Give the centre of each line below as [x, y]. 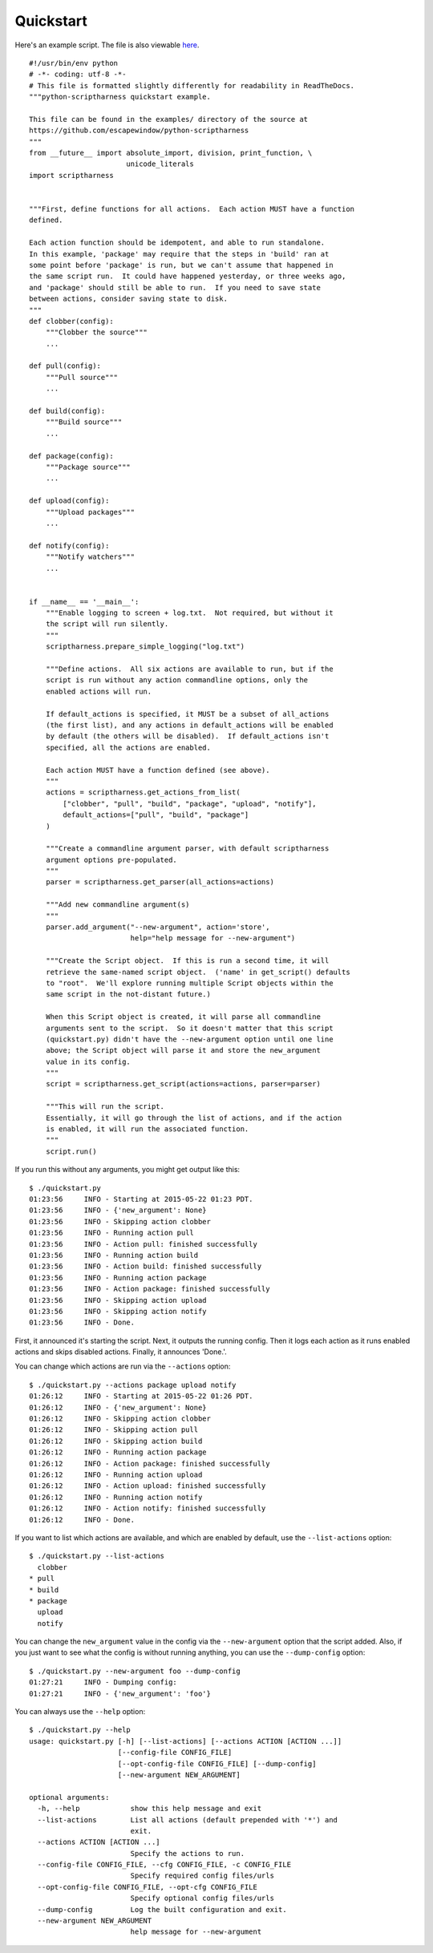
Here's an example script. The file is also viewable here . [107, 45]
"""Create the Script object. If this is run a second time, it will [187, 961]
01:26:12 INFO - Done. [82, 1520]
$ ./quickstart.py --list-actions [97, 1556]
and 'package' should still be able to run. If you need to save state [175, 287]
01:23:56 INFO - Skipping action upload [118, 1300]
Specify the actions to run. [187, 1853]
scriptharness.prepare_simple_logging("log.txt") [145, 647]
